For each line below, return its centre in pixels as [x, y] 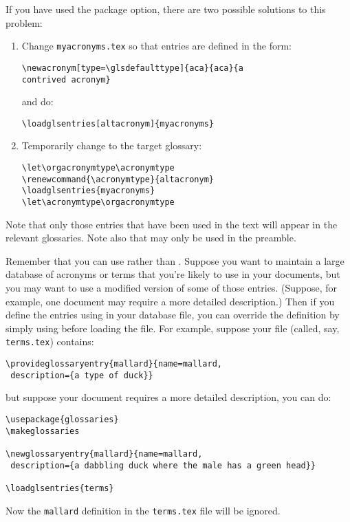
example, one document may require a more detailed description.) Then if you [170, 301]
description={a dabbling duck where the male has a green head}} [163, 465]
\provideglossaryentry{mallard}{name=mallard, [114, 364]
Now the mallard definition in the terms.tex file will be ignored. [143, 510]
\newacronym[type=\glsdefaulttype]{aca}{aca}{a [132, 68]
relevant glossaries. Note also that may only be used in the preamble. [151, 238]
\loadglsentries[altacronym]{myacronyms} [118, 123]
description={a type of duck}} [82, 375]
